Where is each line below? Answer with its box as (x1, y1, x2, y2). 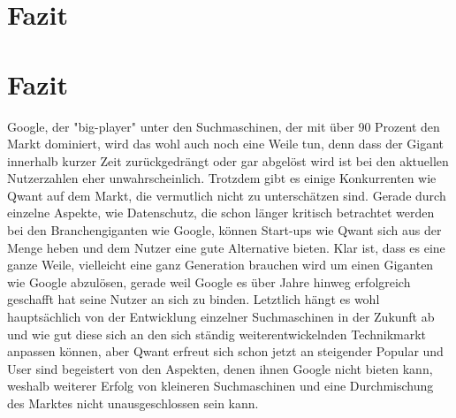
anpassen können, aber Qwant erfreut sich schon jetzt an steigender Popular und (7, 342, 444, 361)
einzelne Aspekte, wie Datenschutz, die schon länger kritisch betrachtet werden (7, 203, 435, 222)
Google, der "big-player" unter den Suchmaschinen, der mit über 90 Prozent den (7, 117, 440, 135)
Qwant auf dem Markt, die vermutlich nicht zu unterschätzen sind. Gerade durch (7, 186, 446, 204)
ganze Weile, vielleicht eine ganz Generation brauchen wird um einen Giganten (7, 255, 434, 274)
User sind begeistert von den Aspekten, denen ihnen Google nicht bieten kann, (7, 359, 433, 377)
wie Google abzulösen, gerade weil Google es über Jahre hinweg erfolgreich (7, 272, 411, 291)
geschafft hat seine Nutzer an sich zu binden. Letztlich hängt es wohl (7, 290, 380, 308)
